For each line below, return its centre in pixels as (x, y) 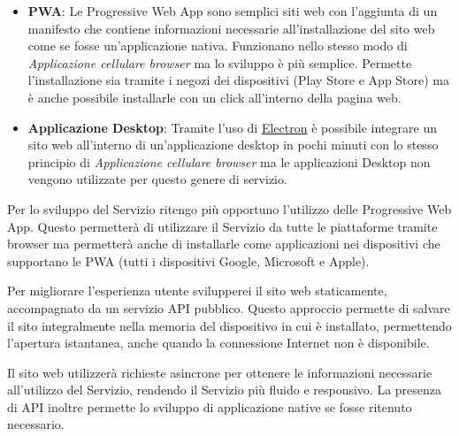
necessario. (36, 424)
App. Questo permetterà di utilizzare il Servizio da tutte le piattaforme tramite (222, 226)
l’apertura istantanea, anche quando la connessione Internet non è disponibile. (218, 343)
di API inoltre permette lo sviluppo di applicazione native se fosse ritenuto (210, 406)
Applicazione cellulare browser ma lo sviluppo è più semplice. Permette (220, 62)
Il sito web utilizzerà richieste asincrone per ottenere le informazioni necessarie (220, 372)
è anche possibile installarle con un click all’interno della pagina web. (214, 97)
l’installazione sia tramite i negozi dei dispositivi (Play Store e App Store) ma (239, 80)
